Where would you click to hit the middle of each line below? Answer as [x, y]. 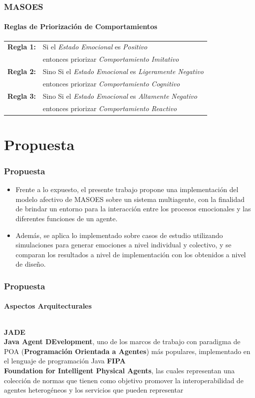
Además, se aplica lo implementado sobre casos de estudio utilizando [119, 235]
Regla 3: [22, 96]
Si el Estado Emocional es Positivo [95, 47]
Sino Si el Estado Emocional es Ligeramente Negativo [123, 71]
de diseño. [31, 264]
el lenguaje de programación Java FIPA [65, 361]
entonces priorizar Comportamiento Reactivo [110, 108]
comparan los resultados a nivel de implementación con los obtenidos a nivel [131, 254]
